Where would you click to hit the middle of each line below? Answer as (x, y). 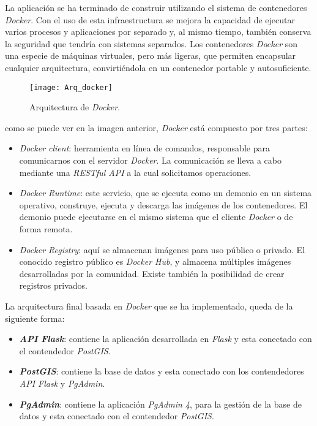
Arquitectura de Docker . (75, 107)
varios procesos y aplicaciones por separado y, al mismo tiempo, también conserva (158, 32)
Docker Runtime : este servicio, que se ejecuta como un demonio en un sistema (166, 193)
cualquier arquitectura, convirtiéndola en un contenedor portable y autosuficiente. (158, 67)
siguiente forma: (35, 318)
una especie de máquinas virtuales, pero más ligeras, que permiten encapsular (151, 55)
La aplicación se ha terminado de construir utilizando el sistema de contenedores (156, 7)
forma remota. (46, 228)
